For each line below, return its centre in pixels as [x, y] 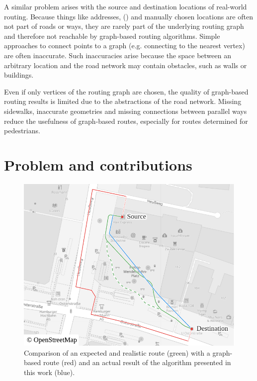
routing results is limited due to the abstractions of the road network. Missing [123, 101]
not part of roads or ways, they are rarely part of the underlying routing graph [124, 26]
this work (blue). [49, 372]
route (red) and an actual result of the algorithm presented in [137, 362]
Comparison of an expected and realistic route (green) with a [117, 352]
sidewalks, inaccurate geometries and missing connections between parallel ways [126, 111]
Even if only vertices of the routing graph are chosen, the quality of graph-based [126, 91]
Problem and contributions [98, 164]
